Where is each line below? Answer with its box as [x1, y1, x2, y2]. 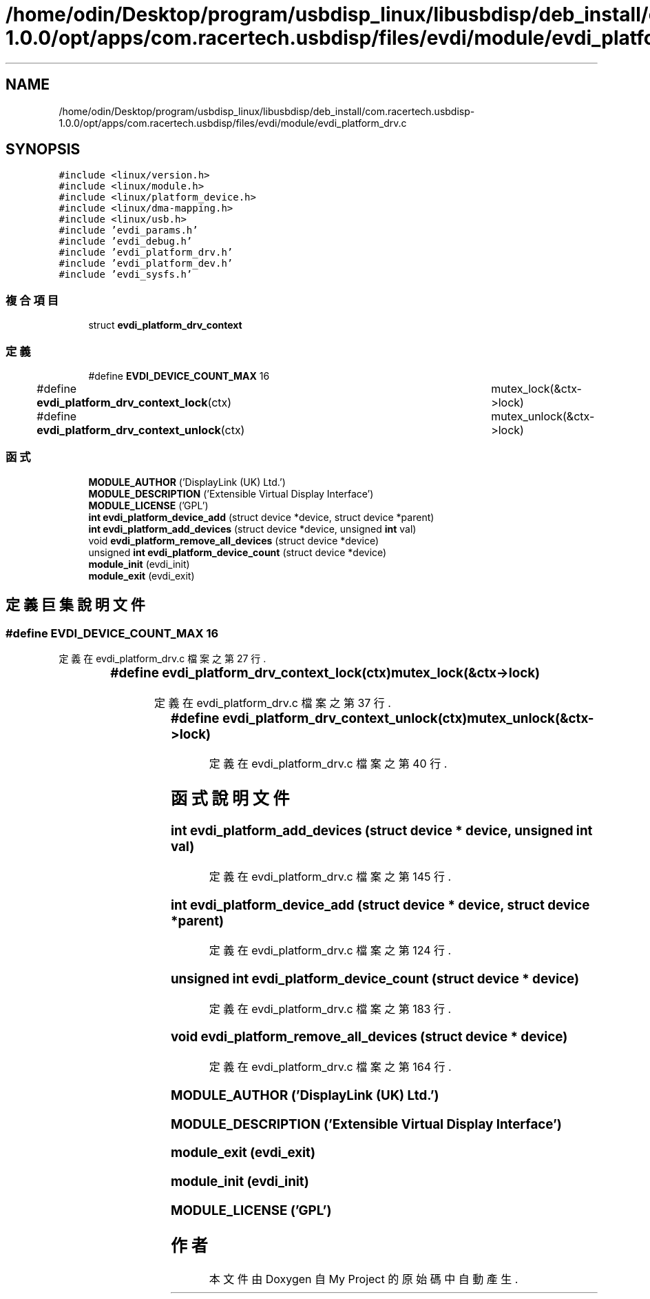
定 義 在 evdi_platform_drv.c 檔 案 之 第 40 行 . [209, 757, 448, 771]
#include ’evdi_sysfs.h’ [59, 269, 193, 280]
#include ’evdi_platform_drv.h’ [59, 247, 233, 258]
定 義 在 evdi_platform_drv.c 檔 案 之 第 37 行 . [154, 695, 391, 710]
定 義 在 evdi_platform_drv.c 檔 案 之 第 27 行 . [59, 652, 266, 664]
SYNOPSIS [6, 141, 81, 158]
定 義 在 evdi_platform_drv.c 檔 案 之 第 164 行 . [209, 1060, 452, 1074]
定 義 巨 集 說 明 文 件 [6, 596, 145, 614]
